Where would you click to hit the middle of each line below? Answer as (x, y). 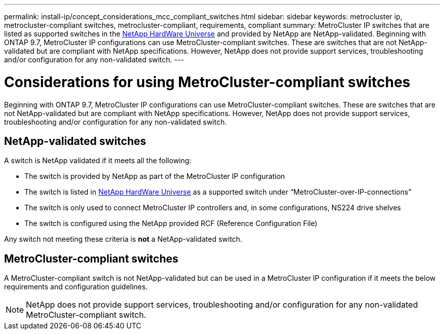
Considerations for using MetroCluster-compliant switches (207, 82)
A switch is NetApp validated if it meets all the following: (98, 161)
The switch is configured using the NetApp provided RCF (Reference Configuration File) (171, 224)
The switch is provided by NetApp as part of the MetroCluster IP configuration (155, 176)
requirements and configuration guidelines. (76, 287)
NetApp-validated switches (75, 141)
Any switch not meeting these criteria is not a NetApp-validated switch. (123, 239)
